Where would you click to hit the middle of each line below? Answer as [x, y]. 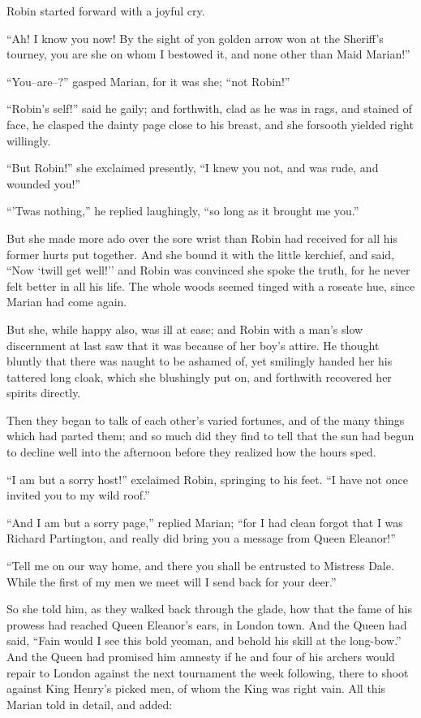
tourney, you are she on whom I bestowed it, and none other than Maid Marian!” [208, 54]
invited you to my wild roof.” [78, 495]
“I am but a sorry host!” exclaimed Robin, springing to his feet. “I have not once [207, 479]
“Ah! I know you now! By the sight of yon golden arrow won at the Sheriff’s [195, 38]
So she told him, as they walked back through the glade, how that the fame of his [209, 609]
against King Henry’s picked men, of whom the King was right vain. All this [196, 688]
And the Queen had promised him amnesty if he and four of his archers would [201, 656]
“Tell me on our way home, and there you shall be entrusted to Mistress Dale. [200, 566]
